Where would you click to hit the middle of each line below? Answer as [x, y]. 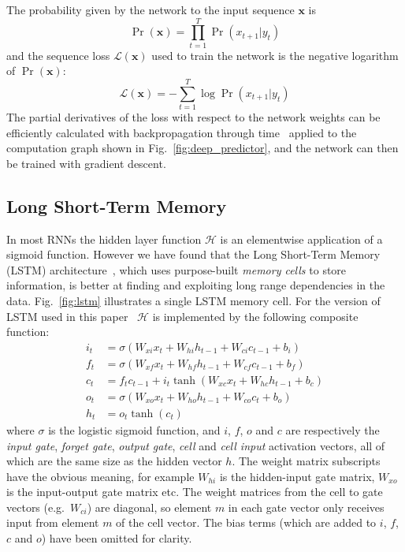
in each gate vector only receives [306, 507]
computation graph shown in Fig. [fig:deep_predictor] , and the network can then [202, 148]
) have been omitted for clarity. [117, 538]
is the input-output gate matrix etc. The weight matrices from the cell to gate [195, 492]
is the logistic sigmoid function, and [134, 429]
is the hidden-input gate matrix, [297, 476]
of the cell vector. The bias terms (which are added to [246, 522]
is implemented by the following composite [255, 316]
